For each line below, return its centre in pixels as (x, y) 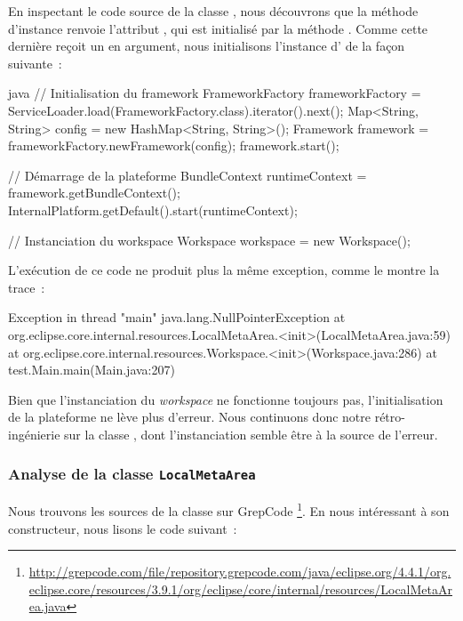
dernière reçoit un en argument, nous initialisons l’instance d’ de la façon (207, 46)
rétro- (390, 417)
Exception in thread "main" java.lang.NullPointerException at (177, 317)
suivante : (35, 63)
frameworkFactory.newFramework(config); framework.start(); (174, 145)
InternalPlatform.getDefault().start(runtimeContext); (153, 210)
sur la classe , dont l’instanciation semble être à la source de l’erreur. (251, 434)
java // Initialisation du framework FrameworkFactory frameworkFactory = (215, 93)
